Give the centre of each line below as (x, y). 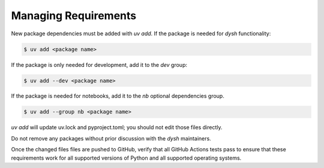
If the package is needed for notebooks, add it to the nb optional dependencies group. (118, 96)
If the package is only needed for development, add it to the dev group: (99, 65)
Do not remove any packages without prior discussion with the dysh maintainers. (111, 138)
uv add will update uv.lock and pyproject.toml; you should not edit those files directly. (117, 127)
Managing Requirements (74, 16)
